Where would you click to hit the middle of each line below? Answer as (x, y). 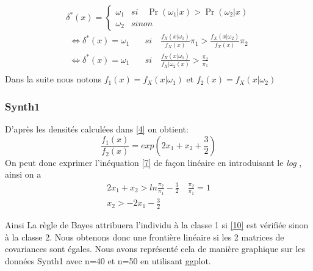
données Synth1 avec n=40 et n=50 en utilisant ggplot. (108, 260)
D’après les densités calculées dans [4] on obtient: (97, 129)
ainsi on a (23, 174)
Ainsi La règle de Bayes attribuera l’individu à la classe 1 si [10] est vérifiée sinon (157, 225)
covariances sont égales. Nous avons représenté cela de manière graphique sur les (155, 249)
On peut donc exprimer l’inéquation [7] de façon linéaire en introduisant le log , (153, 162)
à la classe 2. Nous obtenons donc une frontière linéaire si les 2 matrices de (145, 237)
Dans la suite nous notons (53, 79)
